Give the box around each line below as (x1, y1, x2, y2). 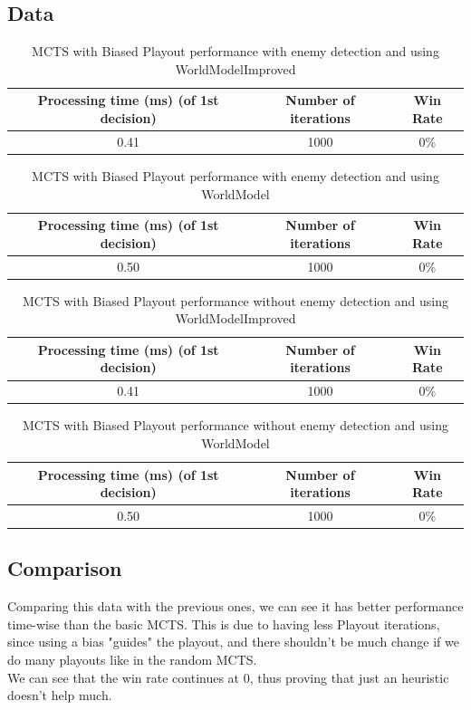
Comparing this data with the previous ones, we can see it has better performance (7, 597, 464, 616)
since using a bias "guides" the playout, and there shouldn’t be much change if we (7, 632, 459, 651)
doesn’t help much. (7, 686, 112, 705)
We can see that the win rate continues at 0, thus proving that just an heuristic (7, 667, 449, 686)
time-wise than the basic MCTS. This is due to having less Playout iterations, (7, 614, 440, 633)
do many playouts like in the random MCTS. (7, 650, 257, 669)
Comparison (7, 554, 122, 582)
